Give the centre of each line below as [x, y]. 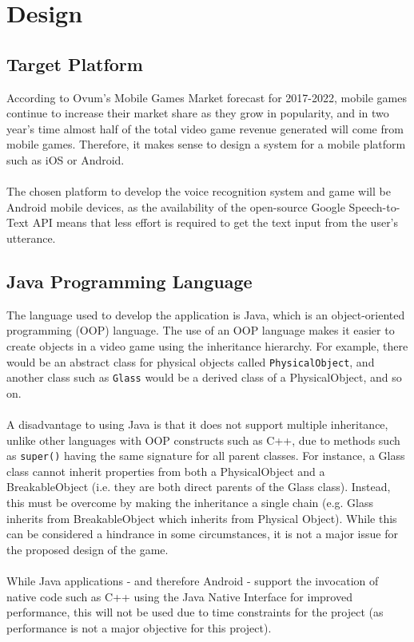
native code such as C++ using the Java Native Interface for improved [179, 596]
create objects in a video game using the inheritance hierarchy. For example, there [207, 345]
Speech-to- [374, 206]
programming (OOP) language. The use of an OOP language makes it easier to [201, 330]
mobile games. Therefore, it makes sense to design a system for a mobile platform [206, 144]
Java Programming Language [129, 281]
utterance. [31, 238]
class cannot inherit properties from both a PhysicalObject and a [166, 471]
